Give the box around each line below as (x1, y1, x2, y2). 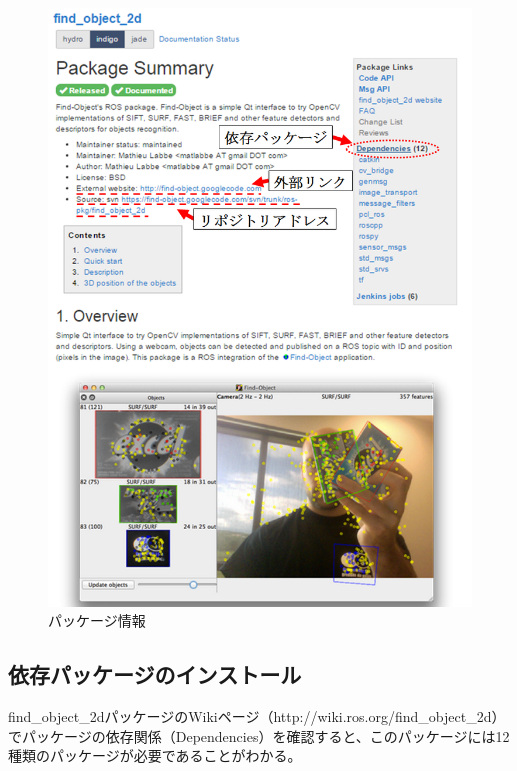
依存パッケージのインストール (8, 659, 302, 690)
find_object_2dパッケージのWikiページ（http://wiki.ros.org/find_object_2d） (8, 706, 506, 727)
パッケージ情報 (48, 610, 146, 631)
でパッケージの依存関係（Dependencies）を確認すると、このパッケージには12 (8, 725, 510, 746)
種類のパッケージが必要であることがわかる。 (8, 745, 302, 766)
